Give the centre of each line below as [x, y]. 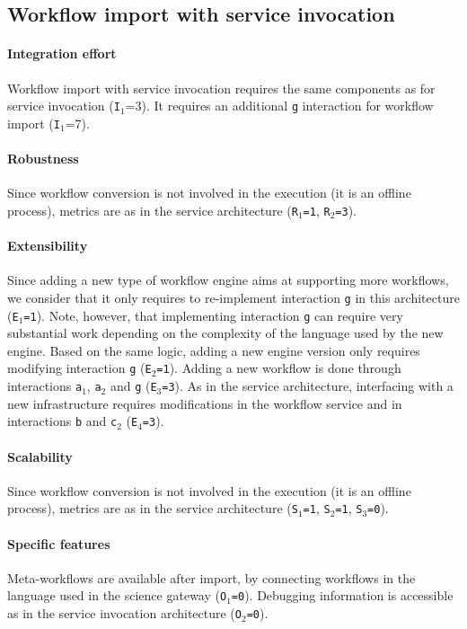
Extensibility [48, 246]
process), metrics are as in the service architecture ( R [153, 210]
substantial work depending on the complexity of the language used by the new [225, 333]
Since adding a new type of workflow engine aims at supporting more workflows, [228, 280]
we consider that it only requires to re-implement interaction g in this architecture [233, 297]
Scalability [40, 456]
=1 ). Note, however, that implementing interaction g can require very [213, 315]
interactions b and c [62, 421]
